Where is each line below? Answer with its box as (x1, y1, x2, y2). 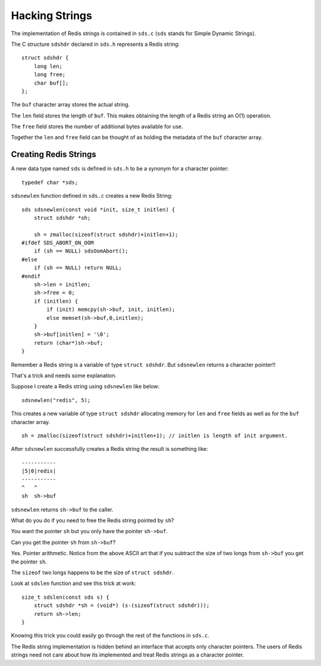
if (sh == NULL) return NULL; (33, 264, 122, 271)
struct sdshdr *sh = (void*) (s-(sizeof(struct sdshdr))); (33, 602, 210, 609)
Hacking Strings (11, 9, 92, 22)
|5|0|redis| (21, 468, 56, 475)
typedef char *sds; (21, 179, 78, 186)
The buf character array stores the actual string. (11, 101, 130, 108)
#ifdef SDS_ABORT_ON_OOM (21, 239, 94, 247)
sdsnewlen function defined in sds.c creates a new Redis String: (11, 192, 173, 200)
